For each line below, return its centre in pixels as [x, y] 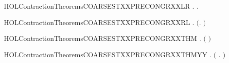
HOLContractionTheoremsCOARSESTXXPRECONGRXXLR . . [101, 6]
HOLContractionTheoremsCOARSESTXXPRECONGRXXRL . [99, 22]
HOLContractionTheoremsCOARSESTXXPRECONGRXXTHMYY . [108, 54]
